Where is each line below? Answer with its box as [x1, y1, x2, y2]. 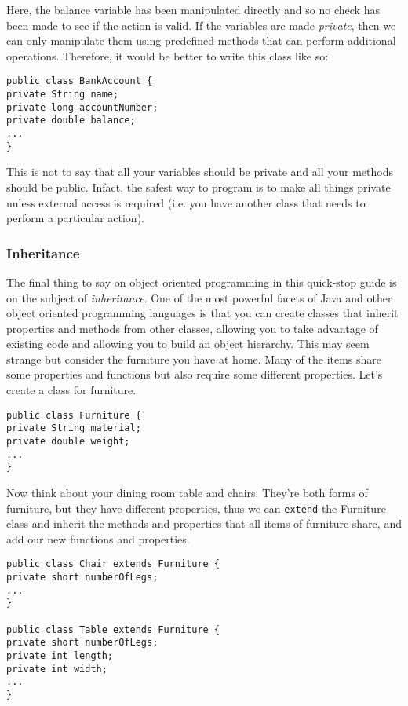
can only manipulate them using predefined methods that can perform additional [6, 32, 396, 49]
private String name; [6, 89, 119, 101]
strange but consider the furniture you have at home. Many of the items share [6, 350, 382, 367]
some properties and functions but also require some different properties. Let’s [6, 366, 383, 382]
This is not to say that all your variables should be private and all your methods [6, 163, 393, 180]
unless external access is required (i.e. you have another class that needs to [6, 194, 366, 210]
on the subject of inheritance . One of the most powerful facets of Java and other [6, 289, 392, 305]
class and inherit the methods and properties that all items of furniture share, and [6, 515, 402, 532]
